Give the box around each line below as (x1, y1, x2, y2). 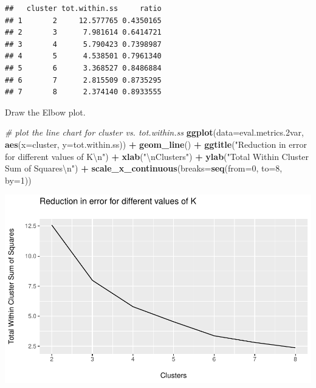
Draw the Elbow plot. (5, 105, 86, 118)
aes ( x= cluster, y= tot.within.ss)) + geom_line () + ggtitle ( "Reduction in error (5, 137, 307, 150)
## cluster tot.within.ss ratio (5, 4, 162, 13)
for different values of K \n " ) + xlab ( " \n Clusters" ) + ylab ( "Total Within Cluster (5, 150, 309, 162)
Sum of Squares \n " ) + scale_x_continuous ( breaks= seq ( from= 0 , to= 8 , (5, 162, 283, 175)
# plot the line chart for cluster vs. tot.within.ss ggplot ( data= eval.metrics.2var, (5, 126, 304, 139)
